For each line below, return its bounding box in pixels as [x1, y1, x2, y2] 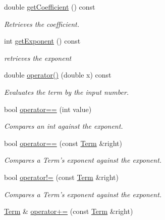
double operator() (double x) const [4, 69, 112, 80]
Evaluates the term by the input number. [4, 86, 129, 97]
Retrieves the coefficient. [4, 18, 80, 29]
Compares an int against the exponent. [4, 121, 123, 131]
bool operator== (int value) [4, 103, 92, 114]
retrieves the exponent [4, 52, 72, 63]
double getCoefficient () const [4, 2, 95, 12]
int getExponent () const [4, 35, 81, 46]
